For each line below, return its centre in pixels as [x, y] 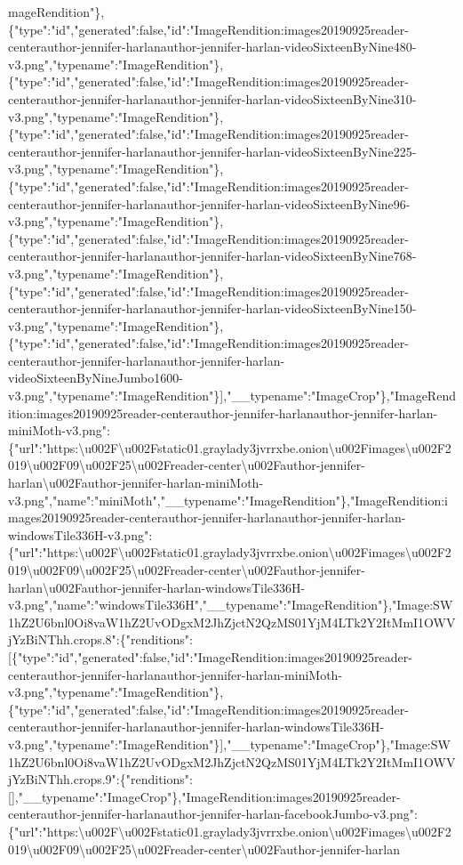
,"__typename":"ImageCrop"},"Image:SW [337, 744]
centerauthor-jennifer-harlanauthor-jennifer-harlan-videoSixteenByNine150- [212, 308]
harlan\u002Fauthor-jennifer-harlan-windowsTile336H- [157, 587]
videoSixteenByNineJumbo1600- [96, 378]
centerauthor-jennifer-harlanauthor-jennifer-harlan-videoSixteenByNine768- [212, 256]
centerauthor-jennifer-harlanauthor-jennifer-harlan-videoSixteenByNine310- [212, 98]
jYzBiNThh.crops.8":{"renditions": [100, 639]
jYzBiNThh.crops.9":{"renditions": [100, 779]
